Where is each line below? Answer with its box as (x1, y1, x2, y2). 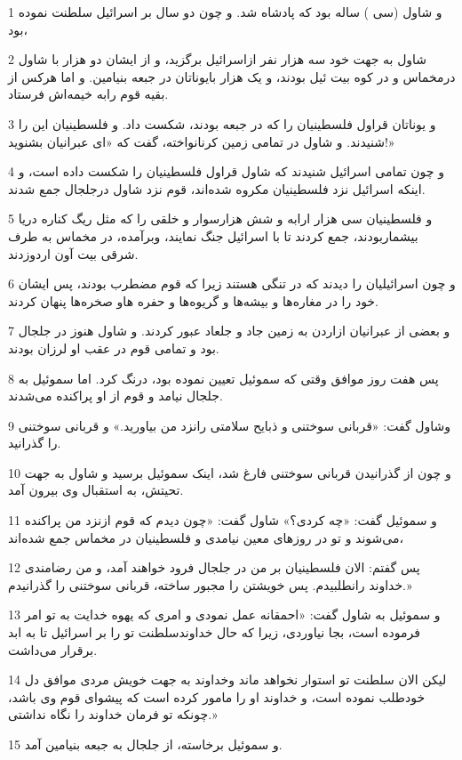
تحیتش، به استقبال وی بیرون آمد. (8, 481, 184, 499)
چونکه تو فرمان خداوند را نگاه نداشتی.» (8, 705, 218, 724)
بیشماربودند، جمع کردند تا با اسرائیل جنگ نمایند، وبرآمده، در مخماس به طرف (8, 226, 418, 245)
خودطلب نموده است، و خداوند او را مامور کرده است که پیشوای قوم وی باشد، (8, 687, 426, 706)
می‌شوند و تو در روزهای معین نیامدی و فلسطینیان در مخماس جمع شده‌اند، (8, 528, 403, 546)
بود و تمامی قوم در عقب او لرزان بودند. (8, 338, 219, 357)
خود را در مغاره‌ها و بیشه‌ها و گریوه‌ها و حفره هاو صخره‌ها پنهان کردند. (8, 291, 378, 310)
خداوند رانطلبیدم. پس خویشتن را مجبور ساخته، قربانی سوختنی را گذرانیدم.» (8, 575, 412, 594)
